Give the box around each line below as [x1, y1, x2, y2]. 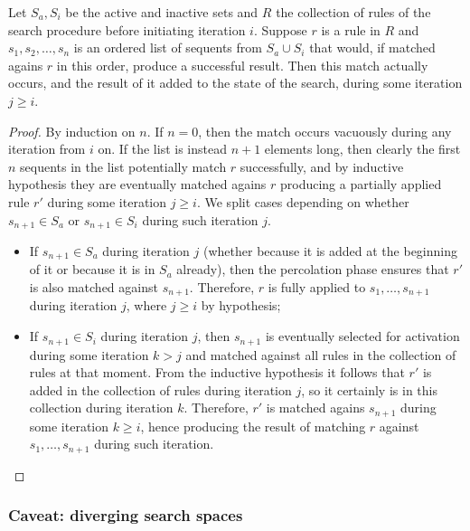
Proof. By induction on [8, 121, 136, 140]
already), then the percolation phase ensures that [176, 260, 449, 279]
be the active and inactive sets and [65, 3, 258, 21]
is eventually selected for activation [265, 327, 460, 346]
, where [126, 296, 167, 315]
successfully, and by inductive [240, 156, 404, 175]
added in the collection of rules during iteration [29, 380, 292, 399]
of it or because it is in [29, 260, 155, 279]
